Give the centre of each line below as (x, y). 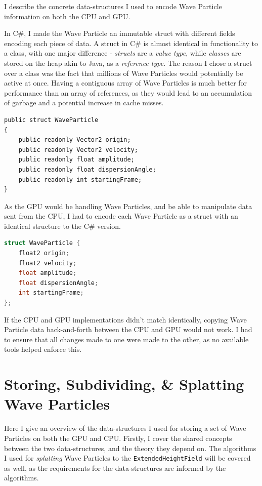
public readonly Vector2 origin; (75, 140)
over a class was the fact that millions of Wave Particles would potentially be (124, 73)
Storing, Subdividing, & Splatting (124, 384)
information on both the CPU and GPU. (67, 16)
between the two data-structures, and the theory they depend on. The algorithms (130, 448)
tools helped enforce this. (43, 349)
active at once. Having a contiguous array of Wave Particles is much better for (126, 83)
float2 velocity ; (48, 263)
